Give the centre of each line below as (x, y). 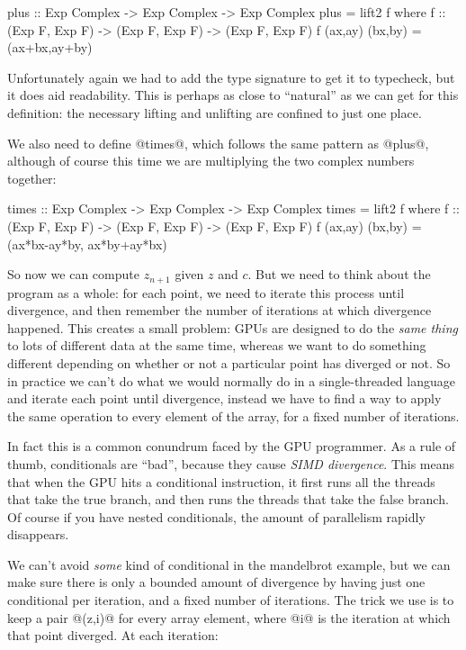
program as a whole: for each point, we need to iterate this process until (206, 292)
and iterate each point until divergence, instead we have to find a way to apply (224, 398)
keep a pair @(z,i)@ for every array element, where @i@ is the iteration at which (229, 617)
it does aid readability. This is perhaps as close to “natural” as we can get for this (233, 95)
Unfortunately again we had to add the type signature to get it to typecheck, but (231, 77)
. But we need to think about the (339, 274)
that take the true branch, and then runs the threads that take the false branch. (228, 499)
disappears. (38, 534)
